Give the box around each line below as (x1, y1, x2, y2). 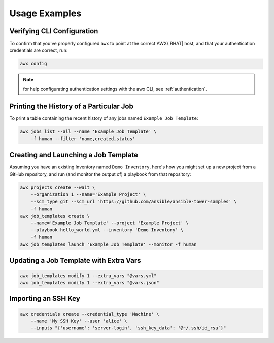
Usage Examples (9, 8, 82, 19)
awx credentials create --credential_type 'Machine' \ (20, 311, 159, 317)
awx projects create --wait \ (20, 184, 95, 190)
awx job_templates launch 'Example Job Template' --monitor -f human (20, 242, 197, 247)
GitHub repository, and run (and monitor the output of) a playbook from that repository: (9, 170, 191, 177)
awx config (20, 61, 47, 67)
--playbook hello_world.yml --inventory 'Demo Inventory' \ (30, 227, 184, 233)
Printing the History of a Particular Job (9, 101, 134, 110)
